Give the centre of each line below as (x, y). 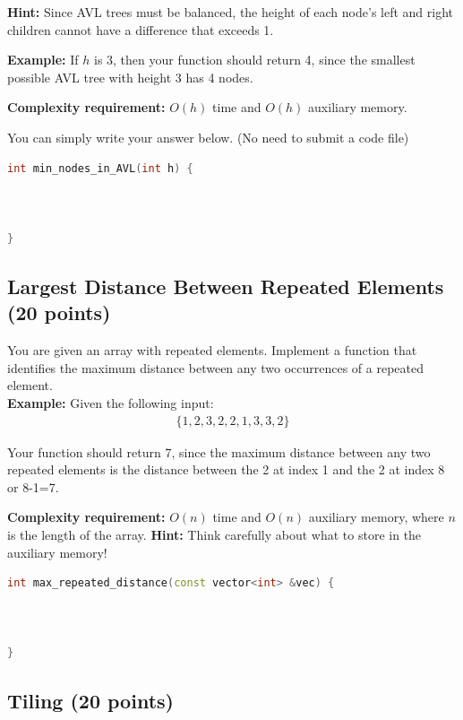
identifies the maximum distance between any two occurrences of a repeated (216, 367)
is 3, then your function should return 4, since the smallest (254, 60)
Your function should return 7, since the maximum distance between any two (219, 451)
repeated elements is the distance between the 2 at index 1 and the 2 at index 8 (226, 469)
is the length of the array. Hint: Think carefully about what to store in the (214, 534)
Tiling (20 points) (90, 701)
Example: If (43, 60)
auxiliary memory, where (376, 517)
